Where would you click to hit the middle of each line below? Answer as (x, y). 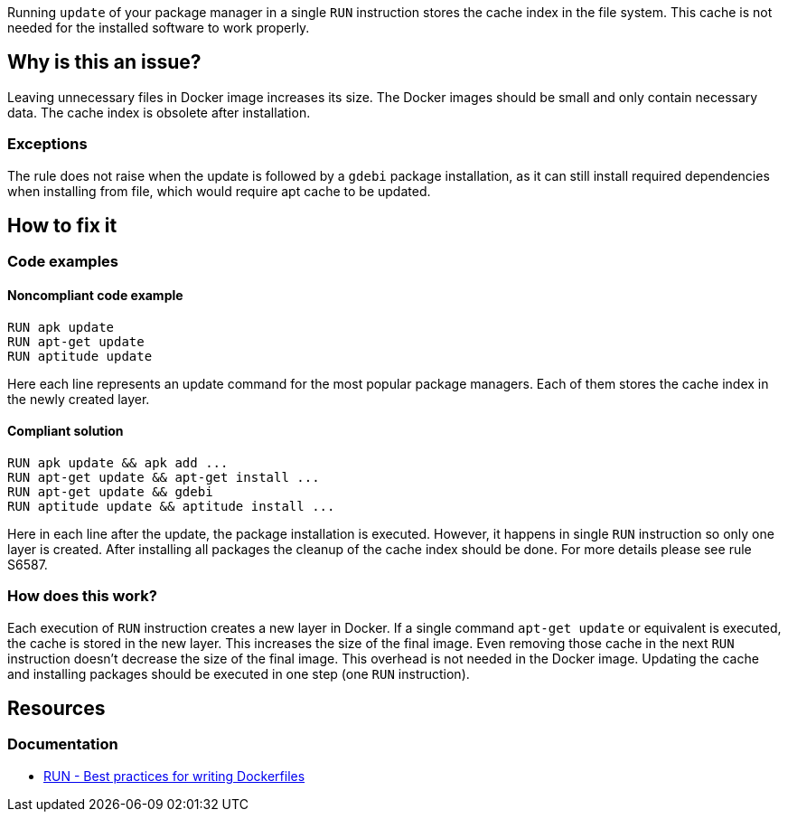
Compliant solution (66, 431)
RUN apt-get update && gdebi (110, 491)
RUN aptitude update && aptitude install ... (171, 506)
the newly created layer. (79, 399)
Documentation (63, 744)
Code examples (63, 262)
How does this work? (82, 596)
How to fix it (62, 226)
